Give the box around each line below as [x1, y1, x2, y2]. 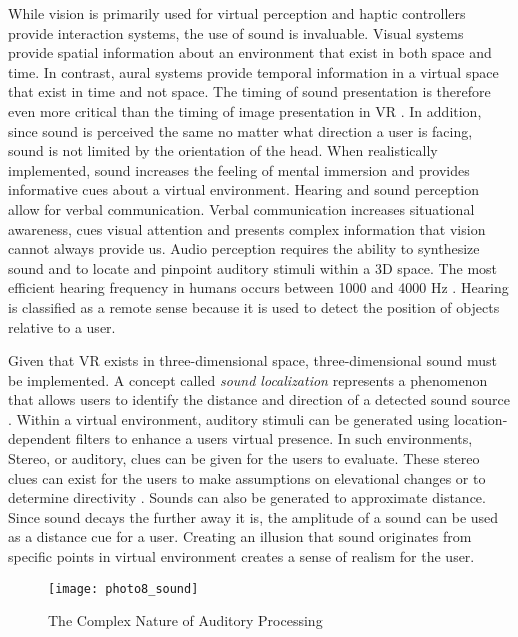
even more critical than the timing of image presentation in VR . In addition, [8, 100, 482, 121]
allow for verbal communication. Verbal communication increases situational [8, 198, 475, 219]
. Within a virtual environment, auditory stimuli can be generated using [8, 408, 450, 429]
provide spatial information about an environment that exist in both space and [8, 42, 492, 63]
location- [454, 408, 508, 429]
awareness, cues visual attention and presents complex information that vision [8, 218, 486, 239]
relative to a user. [8, 316, 116, 337]
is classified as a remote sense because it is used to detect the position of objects [8, 296, 500, 317]
